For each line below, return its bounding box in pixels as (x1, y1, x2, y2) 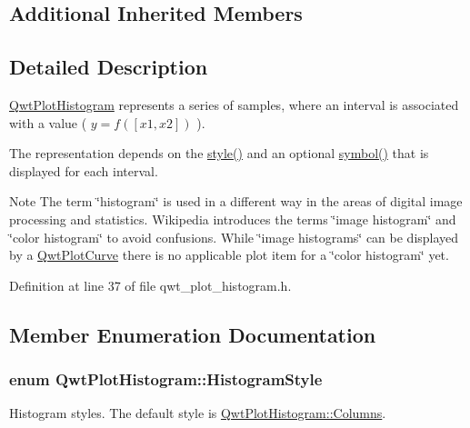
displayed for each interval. (9, 161, 158, 180)
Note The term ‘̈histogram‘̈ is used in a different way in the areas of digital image (9, 192, 463, 211)
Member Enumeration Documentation (9, 320, 376, 348)
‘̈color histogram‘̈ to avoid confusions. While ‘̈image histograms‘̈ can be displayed (9, 227, 459, 246)
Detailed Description (9, 53, 208, 81)
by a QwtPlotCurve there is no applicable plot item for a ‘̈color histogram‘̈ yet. (9, 245, 449, 264)
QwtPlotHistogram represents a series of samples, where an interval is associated (9, 95, 459, 114)
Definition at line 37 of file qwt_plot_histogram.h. (9, 275, 292, 294)
